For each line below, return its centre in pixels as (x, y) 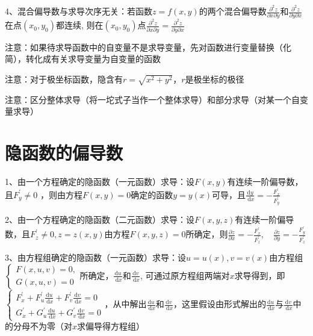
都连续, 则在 (79, 25)
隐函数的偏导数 (64, 153)
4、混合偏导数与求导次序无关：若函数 (79, 11)
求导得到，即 (260, 275)
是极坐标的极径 (215, 79)
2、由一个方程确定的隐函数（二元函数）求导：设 (100, 219)
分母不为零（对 (42, 326)
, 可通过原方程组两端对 (185, 275)
